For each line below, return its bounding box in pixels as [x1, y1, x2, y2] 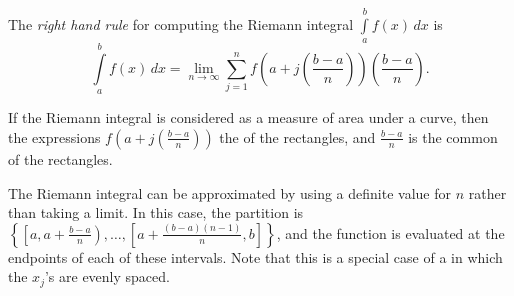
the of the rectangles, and [219, 126, 376, 147]
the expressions [8, 126, 101, 147]
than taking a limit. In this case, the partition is [8, 202, 304, 223]
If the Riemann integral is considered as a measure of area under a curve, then [8, 107, 489, 128]
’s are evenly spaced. [44, 266, 170, 287]
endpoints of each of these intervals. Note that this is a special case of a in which [8, 246, 503, 267]
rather [468, 182, 507, 203]
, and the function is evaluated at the [276, 222, 505, 243]
